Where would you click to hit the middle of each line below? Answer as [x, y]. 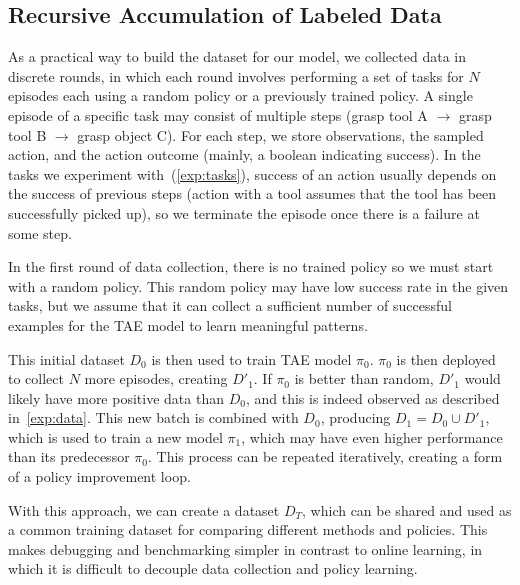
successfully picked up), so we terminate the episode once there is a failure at [244, 212]
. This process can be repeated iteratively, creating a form [325, 456]
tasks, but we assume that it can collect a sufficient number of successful [230, 305]
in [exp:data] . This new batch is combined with [153, 417]
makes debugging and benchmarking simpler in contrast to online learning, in [245, 548]
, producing [355, 417]
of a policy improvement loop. [99, 476]
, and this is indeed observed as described [372, 397]
